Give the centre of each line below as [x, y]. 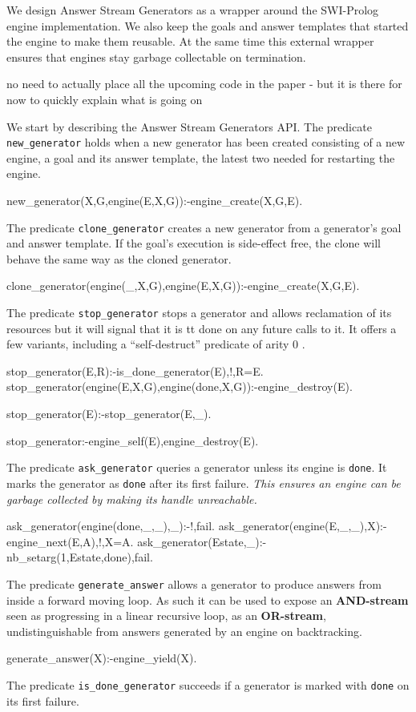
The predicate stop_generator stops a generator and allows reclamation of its [199, 313]
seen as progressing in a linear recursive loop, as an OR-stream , [166, 615]
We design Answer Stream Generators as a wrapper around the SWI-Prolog [193, 10]
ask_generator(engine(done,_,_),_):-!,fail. [111, 526]
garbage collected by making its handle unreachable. [132, 499]
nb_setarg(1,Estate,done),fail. [80, 557]
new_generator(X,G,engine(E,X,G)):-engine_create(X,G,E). [155, 200]
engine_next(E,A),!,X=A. [70, 541]
